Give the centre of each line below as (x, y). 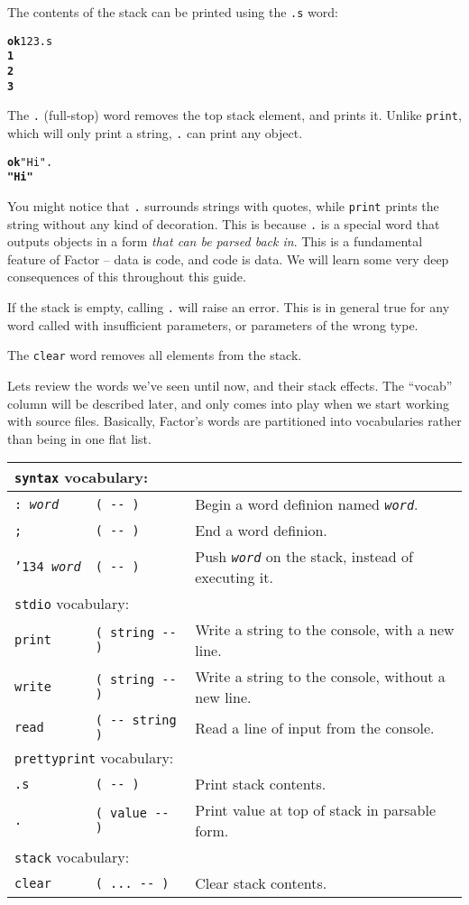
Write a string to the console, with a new (325, 630)
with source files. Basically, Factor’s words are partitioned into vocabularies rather (234, 421)
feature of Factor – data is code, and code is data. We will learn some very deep (228, 259)
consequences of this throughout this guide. (127, 277)
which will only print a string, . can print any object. (155, 132)
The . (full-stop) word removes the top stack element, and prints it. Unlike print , (234, 115)
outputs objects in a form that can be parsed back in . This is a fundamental (215, 241)
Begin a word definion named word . (307, 504)
